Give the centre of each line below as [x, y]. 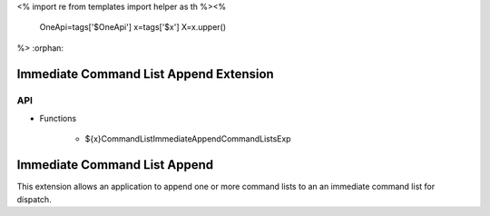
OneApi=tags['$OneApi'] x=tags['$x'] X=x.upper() [133, 27]
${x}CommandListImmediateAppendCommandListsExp [188, 139]
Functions [58, 118]
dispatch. [34, 199]
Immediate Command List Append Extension [145, 74]
